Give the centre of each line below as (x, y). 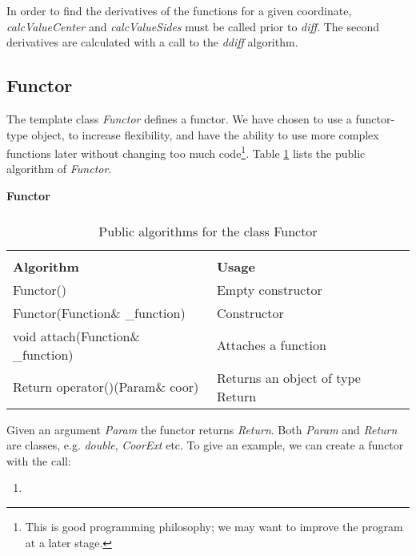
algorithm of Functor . (59, 169)
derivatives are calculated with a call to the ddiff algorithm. (152, 42)
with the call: (39, 460)
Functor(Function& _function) (99, 312)
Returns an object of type (288, 377)
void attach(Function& (76, 336)
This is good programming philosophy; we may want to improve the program (214, 526)
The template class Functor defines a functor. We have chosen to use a (179, 118)
